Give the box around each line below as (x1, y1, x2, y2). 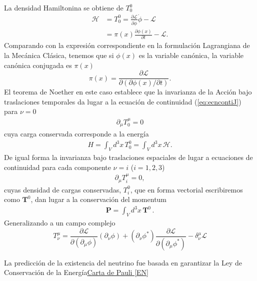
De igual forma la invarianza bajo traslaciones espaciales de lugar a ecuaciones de (4, 152, 253, 162)
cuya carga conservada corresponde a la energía (4, 128, 149, 139)
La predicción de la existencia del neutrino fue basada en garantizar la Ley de (4, 257, 242, 267)
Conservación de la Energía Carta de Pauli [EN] (4, 267, 148, 277)
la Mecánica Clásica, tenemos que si (4, 50, 114, 60)
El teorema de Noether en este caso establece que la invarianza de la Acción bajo (4, 86, 252, 97)
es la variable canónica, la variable (138, 50, 244, 60)
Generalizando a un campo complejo (4, 217, 115, 228)
